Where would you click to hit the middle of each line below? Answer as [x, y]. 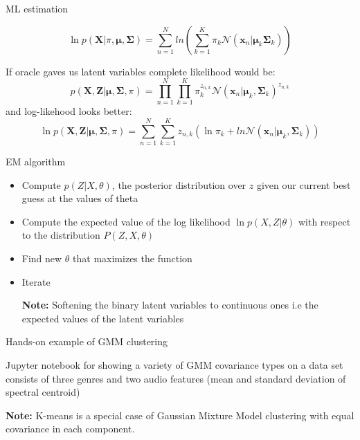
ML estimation [37, 8]
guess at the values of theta [80, 198]
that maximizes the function [133, 258]
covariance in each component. [70, 429]
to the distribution [61, 235]
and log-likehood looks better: [69, 111]
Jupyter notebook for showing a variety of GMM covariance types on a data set [174, 364]
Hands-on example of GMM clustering [87, 341]
